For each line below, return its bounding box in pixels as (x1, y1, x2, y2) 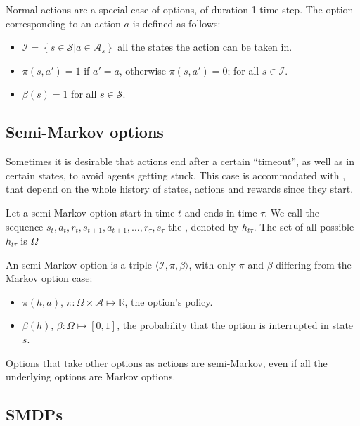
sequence (6, 219, 44, 233)
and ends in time (184, 205, 257, 219)
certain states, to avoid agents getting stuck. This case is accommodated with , (6, 167, 346, 182)
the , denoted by (167, 219, 239, 233)
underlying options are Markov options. (6, 369, 176, 384)
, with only (188, 257, 236, 271)
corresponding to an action (6, 15, 121, 30)
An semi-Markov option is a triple (6, 257, 152, 271)
